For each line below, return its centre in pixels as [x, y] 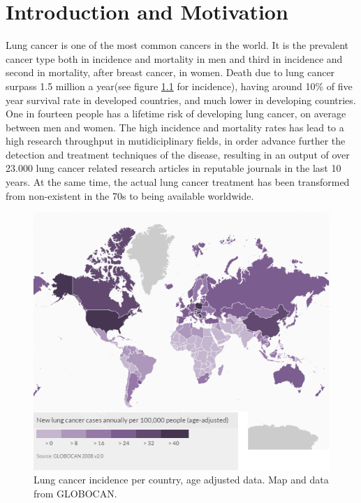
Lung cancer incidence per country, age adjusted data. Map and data [181, 480]
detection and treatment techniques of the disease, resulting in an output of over [178, 154]
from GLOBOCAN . [75, 493]
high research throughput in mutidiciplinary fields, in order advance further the [176, 141]
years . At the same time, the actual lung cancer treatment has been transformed [178, 182]
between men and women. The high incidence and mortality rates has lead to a [175, 127]
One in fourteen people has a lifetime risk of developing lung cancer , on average [176, 114]
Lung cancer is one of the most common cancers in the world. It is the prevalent [177, 45]
